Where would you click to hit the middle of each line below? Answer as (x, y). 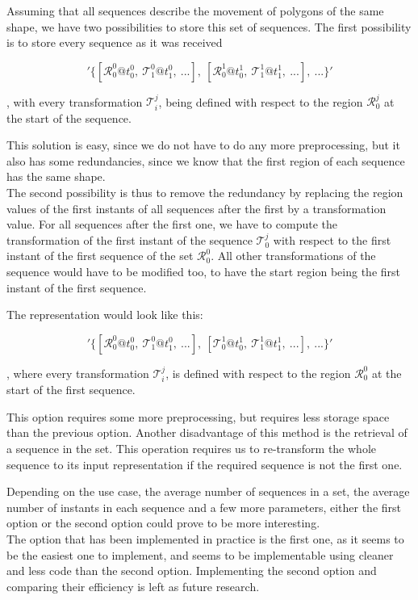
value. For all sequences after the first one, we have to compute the (172, 224)
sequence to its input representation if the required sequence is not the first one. (205, 464)
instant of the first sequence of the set (100, 256)
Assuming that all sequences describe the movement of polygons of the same (195, 10)
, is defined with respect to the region (258, 373)
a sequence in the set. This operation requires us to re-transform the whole (191, 449)
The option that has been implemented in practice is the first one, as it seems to (205, 539)
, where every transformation (78, 373)
